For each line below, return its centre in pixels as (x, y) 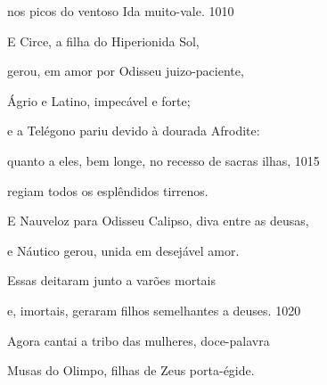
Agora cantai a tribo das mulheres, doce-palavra (139, 340)
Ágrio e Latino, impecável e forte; (99, 100)
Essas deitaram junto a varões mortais (112, 280)
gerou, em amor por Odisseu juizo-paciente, (126, 71)
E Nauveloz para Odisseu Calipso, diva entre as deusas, (158, 221)
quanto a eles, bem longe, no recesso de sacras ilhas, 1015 (163, 160)
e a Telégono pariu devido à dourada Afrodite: (134, 131)
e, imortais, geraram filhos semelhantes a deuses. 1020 (154, 310)
